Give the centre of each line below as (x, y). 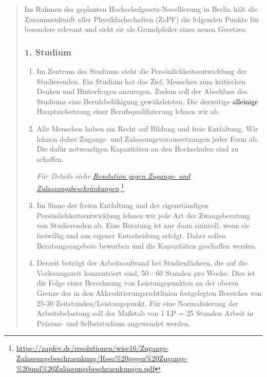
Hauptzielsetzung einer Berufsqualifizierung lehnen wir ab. (128, 111)
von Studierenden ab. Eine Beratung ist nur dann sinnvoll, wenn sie (143, 225)
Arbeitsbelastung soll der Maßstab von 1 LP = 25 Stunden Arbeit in (145, 313)
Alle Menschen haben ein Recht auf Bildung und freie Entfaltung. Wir (147, 128)
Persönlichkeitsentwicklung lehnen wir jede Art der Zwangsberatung (144, 215)
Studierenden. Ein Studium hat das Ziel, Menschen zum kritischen (141, 81)
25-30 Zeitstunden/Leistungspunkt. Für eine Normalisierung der (137, 303)
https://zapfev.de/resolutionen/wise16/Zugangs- (92, 348)
